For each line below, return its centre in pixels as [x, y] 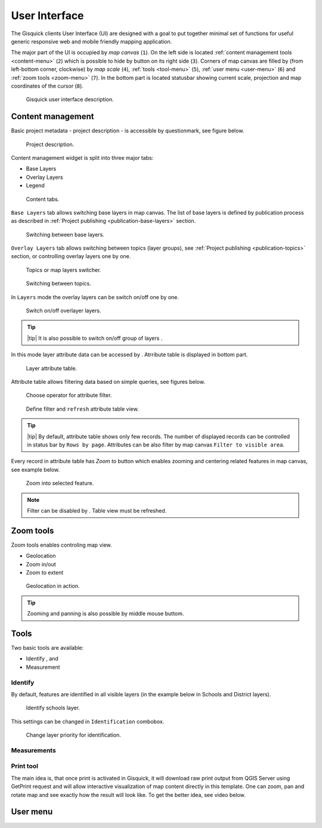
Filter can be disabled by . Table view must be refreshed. [97, 510]
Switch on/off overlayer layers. [64, 311]
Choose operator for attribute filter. [69, 395]
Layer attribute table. [52, 368]
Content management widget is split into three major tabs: [82, 157]
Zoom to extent [45, 572]
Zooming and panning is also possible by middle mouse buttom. [106, 613]
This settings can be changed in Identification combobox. [88, 721]
